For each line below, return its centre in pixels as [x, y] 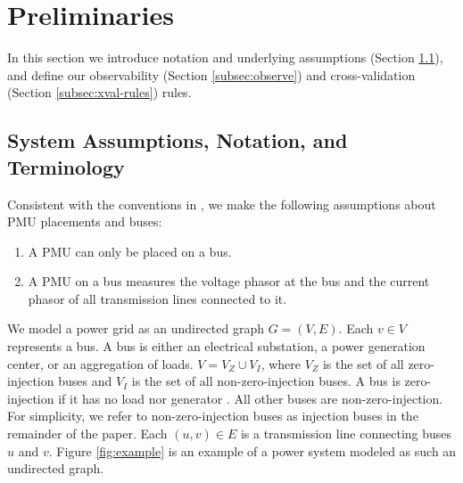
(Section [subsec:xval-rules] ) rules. [99, 92]
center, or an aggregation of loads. [100, 363]
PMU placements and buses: [85, 221]
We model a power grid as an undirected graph [136, 328]
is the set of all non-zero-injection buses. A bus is [266, 381]
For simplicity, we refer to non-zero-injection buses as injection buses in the [213, 416]
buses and [85, 381]
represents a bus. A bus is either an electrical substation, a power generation [216, 346]
